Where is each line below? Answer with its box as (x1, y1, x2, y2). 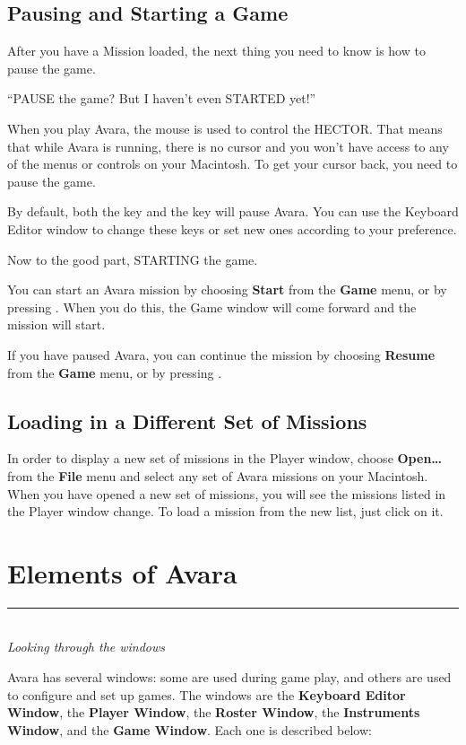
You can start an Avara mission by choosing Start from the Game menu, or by (7, 280, 447, 299)
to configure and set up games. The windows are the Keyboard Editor (7, 685, 406, 704)
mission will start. (7, 315, 106, 334)
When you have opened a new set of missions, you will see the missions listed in (7, 484, 446, 503)
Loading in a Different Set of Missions (7, 407, 367, 434)
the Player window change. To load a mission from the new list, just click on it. (7, 502, 444, 521)
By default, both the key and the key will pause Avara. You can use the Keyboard (7, 202, 459, 221)
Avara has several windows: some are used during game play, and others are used (7, 668, 452, 686)
